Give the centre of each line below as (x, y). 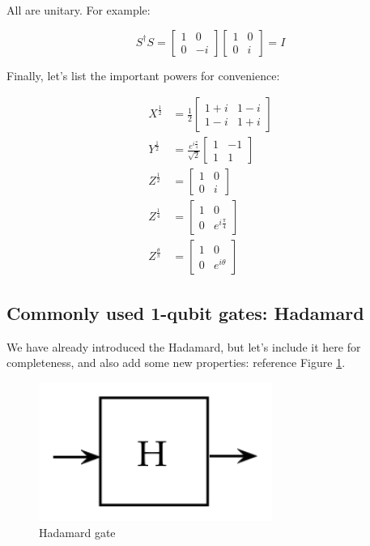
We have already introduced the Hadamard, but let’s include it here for (184, 346)
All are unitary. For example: (79, 10)
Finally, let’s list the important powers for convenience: (143, 75)
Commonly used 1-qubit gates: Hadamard (185, 312)
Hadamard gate (77, 532)
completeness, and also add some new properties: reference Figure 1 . (176, 363)
